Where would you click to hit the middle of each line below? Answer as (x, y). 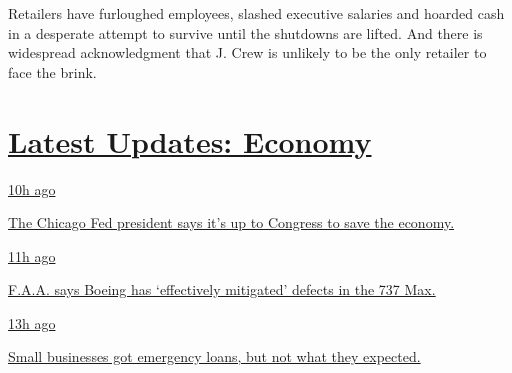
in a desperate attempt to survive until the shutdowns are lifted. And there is (245, 32)
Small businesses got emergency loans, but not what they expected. (214, 356)
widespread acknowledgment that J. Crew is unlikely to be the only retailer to (247, 52)
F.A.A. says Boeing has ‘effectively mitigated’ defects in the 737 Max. (222, 289)
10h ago (32, 188)
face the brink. (52, 71)
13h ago (32, 322)
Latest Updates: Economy (190, 140)
